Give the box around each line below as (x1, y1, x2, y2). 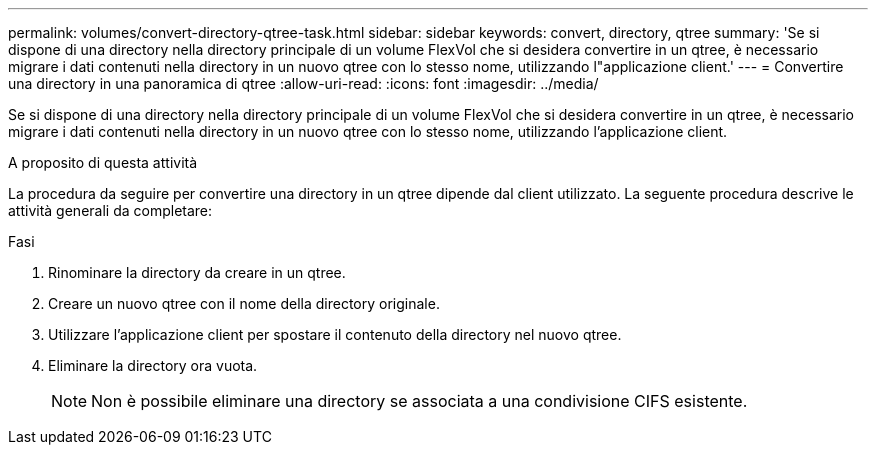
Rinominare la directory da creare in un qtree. (48, 264, 346, 281)
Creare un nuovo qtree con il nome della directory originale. (48, 295, 440, 312)
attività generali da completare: (8, 202, 213, 219)
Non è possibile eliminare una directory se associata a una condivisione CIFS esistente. (91, 391, 748, 411)
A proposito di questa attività (8, 154, 198, 171)
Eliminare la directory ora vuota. (48, 357, 258, 374)
